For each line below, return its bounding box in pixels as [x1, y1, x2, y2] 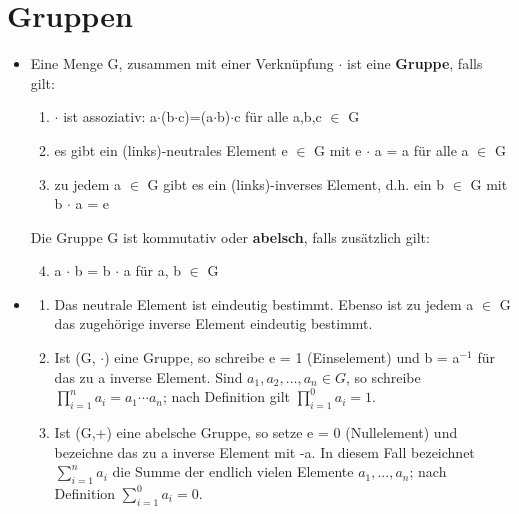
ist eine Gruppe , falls [347, 53, 483, 74]
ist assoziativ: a [63, 106, 158, 127]
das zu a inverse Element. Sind [54, 366, 243, 387]
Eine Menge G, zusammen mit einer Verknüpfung [30, 53, 334, 74]
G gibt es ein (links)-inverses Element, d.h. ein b [147, 173, 445, 194]
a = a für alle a [374, 139, 469, 160]
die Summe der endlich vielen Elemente [112, 461, 354, 482]
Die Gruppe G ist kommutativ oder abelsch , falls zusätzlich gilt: [30, 226, 430, 247]
